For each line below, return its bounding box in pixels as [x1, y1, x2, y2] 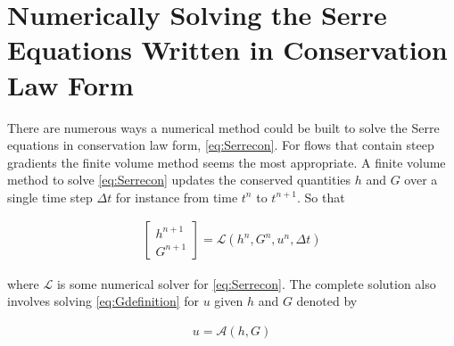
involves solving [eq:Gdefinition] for [7, 292, 200, 310]
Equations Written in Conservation [7, 31, 448, 68]
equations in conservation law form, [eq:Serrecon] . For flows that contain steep [7, 136, 434, 154]
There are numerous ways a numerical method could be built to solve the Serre [7, 118, 440, 136]
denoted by [296, 292, 358, 310]
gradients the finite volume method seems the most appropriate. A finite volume [7, 152, 446, 171]
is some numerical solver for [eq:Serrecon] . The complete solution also [56, 274, 436, 292]
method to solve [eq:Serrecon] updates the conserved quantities [7, 170, 351, 189]
